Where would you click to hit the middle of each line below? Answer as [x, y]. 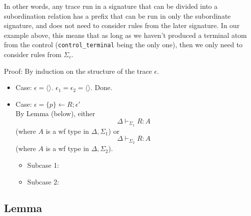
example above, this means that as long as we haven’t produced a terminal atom [125, 35]
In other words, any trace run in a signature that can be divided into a [111, 6]
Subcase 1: [43, 165]
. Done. [101, 87]
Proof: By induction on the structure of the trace [78, 71]
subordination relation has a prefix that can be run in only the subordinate [117, 15]
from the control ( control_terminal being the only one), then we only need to [123, 45]
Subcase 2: [43, 181]
